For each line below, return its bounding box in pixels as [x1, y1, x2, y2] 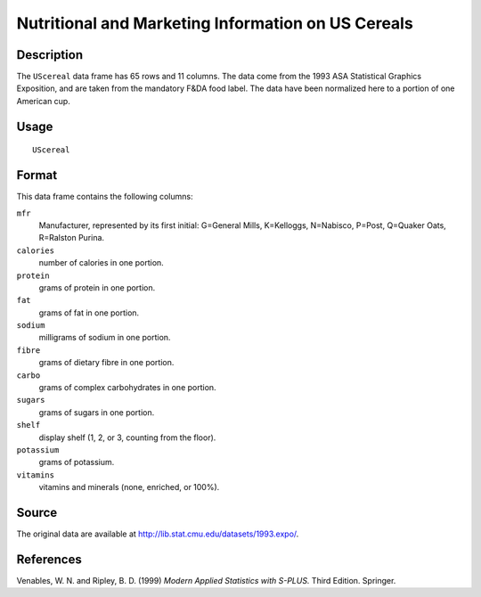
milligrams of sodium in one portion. [38, 332, 171, 343]
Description [16, 47, 84, 62]
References [16, 552, 82, 567]
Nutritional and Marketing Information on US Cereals [16, 13, 413, 33]
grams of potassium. [38, 457, 115, 468]
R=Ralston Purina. [38, 233, 105, 243]
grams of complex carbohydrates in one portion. [38, 382, 217, 393]
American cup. [16, 95, 70, 106]
